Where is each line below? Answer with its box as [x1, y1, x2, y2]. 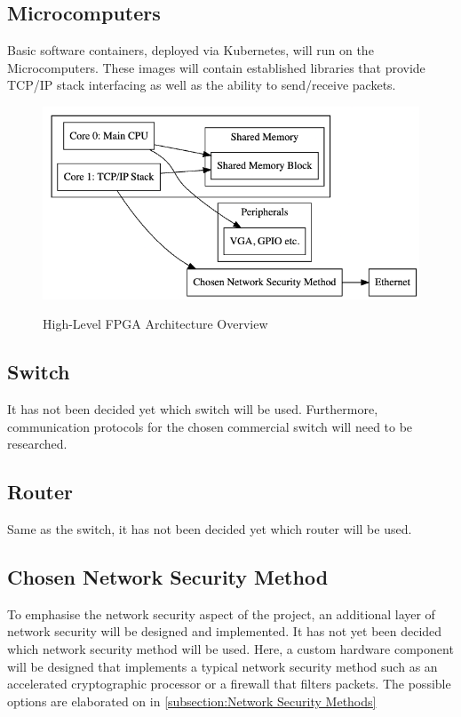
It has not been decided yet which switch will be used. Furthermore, [7, 400, 378, 418]
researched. [7, 434, 68, 453]
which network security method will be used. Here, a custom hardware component [7, 640, 454, 658]
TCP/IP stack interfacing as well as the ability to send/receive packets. [7, 76, 396, 94]
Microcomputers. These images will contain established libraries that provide [7, 58, 425, 76]
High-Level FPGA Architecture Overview [43, 315, 268, 333]
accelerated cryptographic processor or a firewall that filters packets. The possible [7, 674, 451, 693]
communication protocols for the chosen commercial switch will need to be [7, 417, 413, 435]
